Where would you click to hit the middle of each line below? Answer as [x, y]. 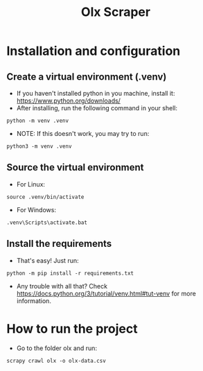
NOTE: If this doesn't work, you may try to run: [83, 133]
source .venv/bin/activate [45, 197]
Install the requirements [59, 244]
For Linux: [31, 184]
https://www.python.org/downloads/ [68, 101]
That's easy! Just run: [47, 260]
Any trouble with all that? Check [62, 286]
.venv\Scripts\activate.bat [47, 223]
